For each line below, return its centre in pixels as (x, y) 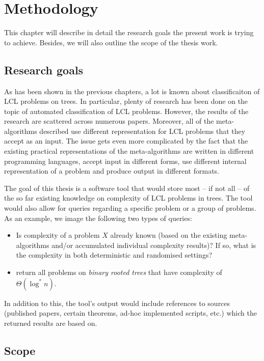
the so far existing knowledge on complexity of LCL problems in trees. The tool (128, 198)
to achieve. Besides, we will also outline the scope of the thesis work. (111, 42)
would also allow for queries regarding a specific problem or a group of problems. (130, 208)
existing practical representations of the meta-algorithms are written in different (129, 151)
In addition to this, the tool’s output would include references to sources (117, 303)
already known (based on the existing (169, 235)
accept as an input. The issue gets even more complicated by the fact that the (126, 141)
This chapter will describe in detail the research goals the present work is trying (129, 32)
